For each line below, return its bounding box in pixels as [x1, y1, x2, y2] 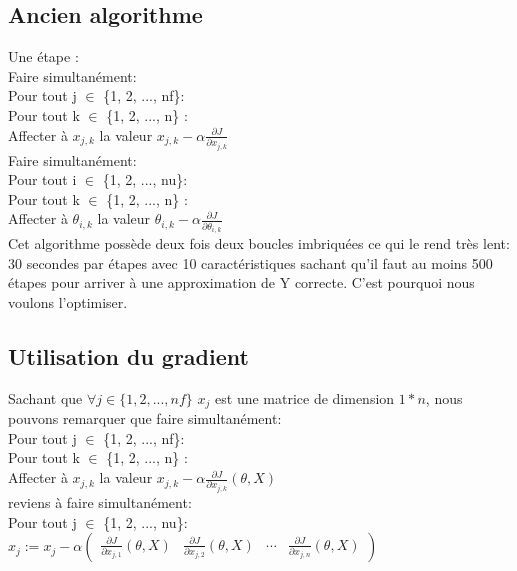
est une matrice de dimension [215, 387, 395, 408]
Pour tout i [8, 169, 77, 190]
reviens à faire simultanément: [8, 492, 192, 513]
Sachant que [8, 387, 83, 408]
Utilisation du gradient [8, 341, 249, 372]
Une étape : [8, 46, 79, 67]
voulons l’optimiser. [8, 292, 128, 313]
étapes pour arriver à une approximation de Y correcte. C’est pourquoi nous [8, 272, 475, 293]
